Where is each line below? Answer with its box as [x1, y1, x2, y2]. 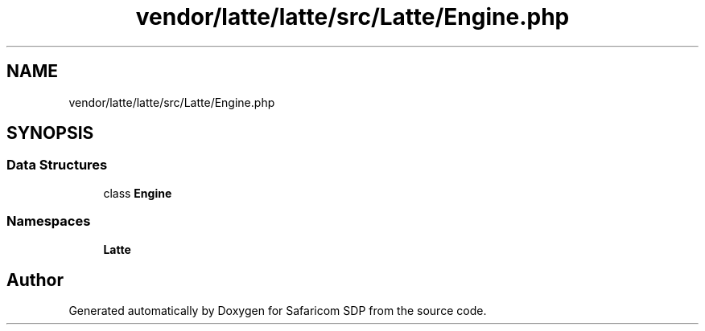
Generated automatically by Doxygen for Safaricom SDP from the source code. [68, 304, 487, 318]
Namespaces [6, 213, 91, 230]
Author [6, 269, 64, 290]
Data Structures [6, 157, 108, 174]
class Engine [103, 186, 172, 200]
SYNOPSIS [6, 123, 94, 144]
